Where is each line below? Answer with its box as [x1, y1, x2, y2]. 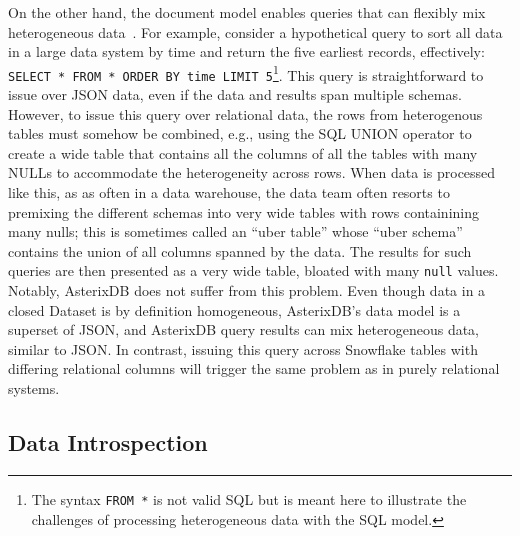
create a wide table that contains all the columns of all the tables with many [8, 142, 478, 163]
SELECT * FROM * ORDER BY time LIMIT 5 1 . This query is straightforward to [8, 61, 484, 85]
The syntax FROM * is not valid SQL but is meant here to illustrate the [31, 488, 467, 509]
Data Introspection [8, 427, 208, 458]
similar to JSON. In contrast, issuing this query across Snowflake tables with [8, 338, 478, 359]
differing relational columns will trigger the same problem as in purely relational [8, 358, 500, 379]
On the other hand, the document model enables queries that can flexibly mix [8, 2, 486, 22]
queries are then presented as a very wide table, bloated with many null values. [8, 260, 499, 281]
